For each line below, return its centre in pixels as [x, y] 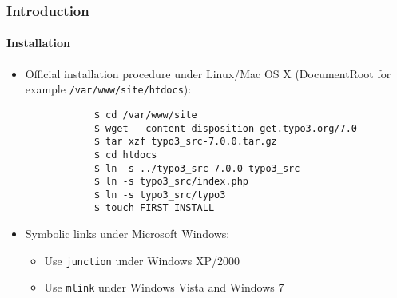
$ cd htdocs [125, 155]
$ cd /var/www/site [145, 115]
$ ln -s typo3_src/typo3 [160, 195]
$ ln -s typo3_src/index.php [171, 182]
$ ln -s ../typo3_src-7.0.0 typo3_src [197, 168]
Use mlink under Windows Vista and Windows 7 [164, 287]
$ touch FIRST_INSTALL [154, 208]
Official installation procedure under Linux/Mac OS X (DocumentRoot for [208, 73]
